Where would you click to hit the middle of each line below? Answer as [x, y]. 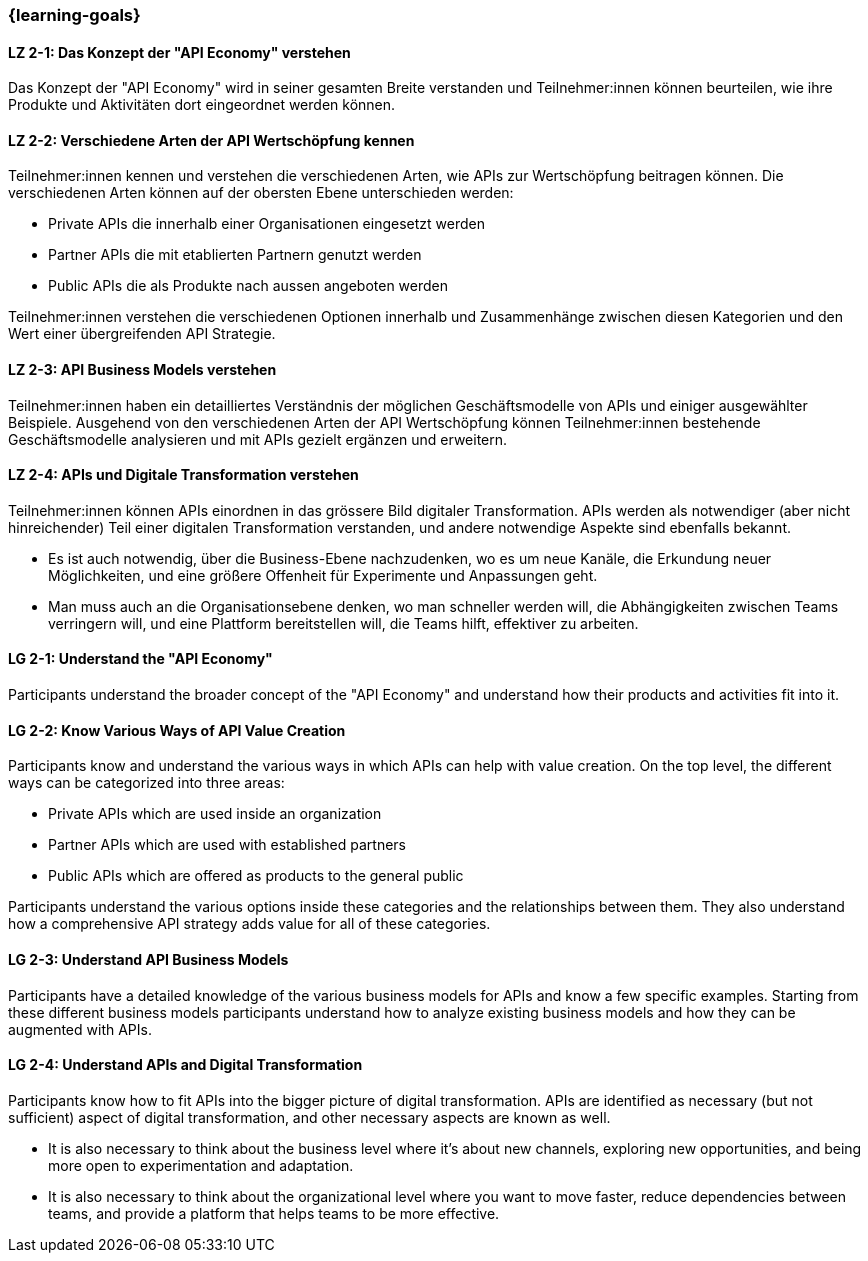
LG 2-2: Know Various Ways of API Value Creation [177, 730]
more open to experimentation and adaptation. [201, 1165]
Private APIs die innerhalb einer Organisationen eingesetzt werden [266, 224]
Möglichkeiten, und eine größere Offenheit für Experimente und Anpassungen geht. [323, 575]
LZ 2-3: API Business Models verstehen [142, 370]
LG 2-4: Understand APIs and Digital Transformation [185, 1065]
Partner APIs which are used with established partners [227, 845]
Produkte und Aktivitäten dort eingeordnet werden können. [202, 105]
